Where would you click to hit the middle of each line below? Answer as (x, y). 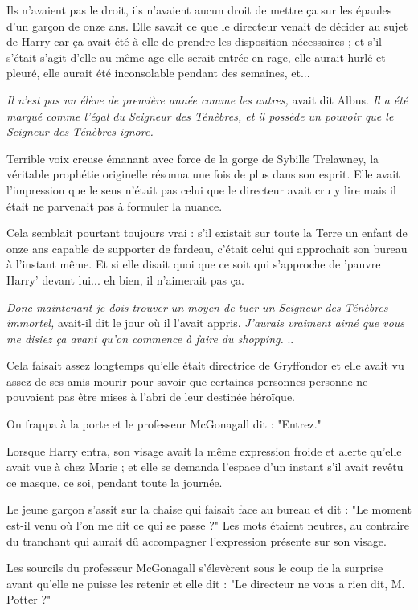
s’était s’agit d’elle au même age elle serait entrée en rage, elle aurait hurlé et (196, 57)
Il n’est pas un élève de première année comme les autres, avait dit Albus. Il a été (207, 99)
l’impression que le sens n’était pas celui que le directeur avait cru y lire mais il (201, 189)
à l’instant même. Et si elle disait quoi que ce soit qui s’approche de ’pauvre (194, 264)
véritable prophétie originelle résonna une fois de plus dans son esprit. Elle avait (203, 174)
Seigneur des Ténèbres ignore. (80, 131)
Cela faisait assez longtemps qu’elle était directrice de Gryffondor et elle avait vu (205, 365)
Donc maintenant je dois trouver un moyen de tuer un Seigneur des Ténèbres (197, 307)
